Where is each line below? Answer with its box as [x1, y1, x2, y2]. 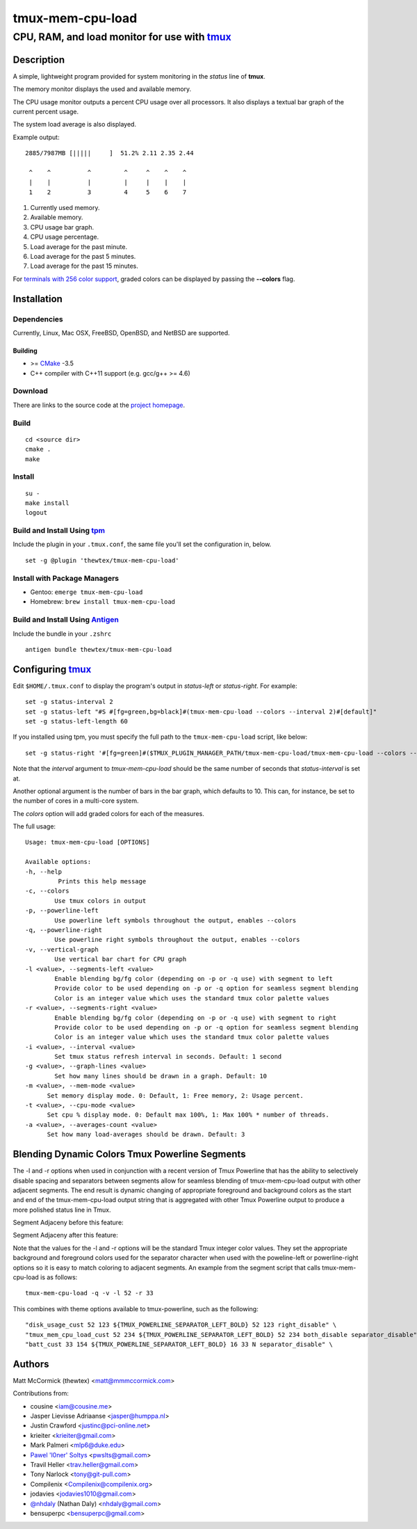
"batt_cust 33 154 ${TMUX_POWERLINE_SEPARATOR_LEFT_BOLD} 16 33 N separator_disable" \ [25, 1340, 334, 1348]
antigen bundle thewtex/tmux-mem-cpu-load [25, 646, 172, 653]
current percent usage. [13, 107, 79, 115]
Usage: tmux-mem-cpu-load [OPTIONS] [25, 838, 150, 847]
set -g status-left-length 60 [25, 717, 129, 725]
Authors [13, 1358, 49, 1370]
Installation [13, 293, 63, 305]
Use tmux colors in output [54, 897, 147, 904]
